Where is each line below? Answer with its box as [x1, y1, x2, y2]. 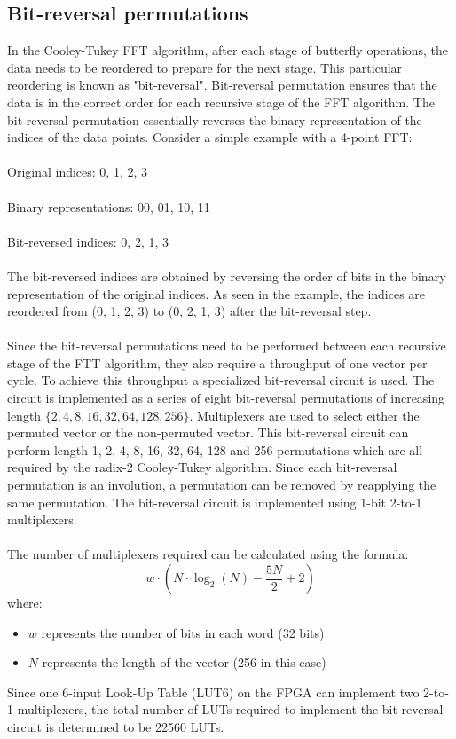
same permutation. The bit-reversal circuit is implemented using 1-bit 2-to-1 [7, 492, 422, 511]
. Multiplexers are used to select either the [189, 405, 420, 424]
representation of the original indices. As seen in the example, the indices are [7, 284, 426, 303]
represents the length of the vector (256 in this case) [42, 653, 326, 672]
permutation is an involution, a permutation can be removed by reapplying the [7, 476, 436, 494]
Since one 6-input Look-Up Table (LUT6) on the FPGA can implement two [7, 682, 420, 701]
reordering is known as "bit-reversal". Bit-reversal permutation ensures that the [7, 75, 437, 94]
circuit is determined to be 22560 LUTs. [7, 717, 224, 735]
